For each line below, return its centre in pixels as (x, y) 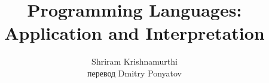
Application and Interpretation (134, 33)
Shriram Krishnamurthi (134, 61)
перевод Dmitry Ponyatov (134, 73)
